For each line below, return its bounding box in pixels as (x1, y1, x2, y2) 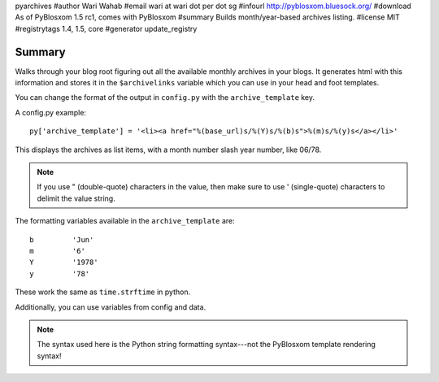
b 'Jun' (29, 235, 94, 244)
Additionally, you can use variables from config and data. (15, 302, 206, 312)
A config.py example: (15, 107, 87, 117)
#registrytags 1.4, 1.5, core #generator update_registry (15, 24, 198, 33)
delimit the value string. (37, 193, 115, 203)
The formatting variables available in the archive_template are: (15, 216, 235, 226)
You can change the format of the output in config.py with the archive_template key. (15, 93, 315, 102)
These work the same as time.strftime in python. (15, 287, 191, 297)
